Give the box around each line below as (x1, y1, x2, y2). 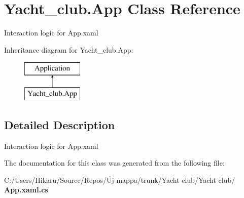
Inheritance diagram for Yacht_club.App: (4, 44, 133, 55)
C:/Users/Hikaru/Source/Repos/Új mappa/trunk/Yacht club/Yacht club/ (4, 174, 235, 185)
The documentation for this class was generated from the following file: (4, 157, 225, 168)
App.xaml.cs (4, 184, 48, 195)
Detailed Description (4, 116, 115, 132)
